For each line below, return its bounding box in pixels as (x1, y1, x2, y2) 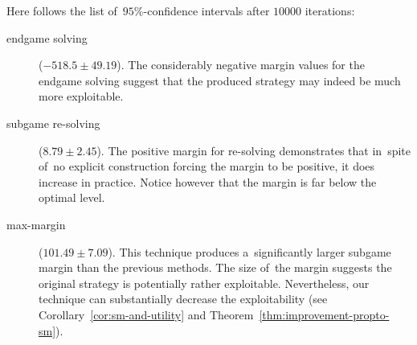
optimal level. (39, 189, 105, 206)
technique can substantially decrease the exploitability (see (39, 290, 328, 307)
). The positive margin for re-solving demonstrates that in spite (96, 142, 411, 158)
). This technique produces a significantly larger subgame (108, 243, 391, 260)
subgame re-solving (6, 114, 100, 131)
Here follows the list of (6, 2, 117, 18)
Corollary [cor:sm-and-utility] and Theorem (39, 306, 254, 322)
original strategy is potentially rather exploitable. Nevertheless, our (39, 274, 370, 291)
